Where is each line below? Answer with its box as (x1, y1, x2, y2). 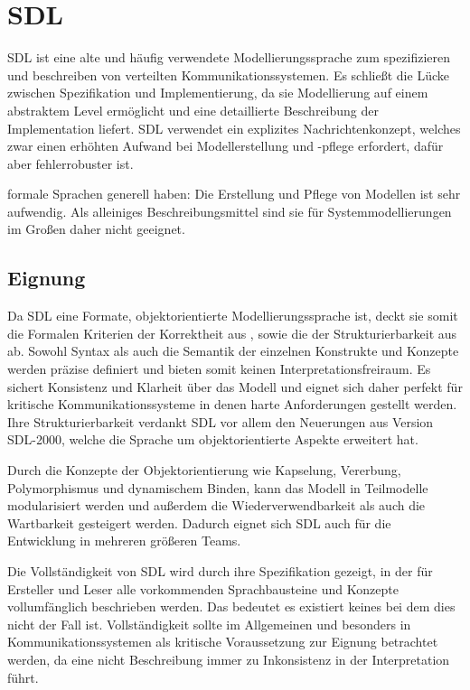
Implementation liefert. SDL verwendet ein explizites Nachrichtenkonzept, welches (7, 118, 461, 137)
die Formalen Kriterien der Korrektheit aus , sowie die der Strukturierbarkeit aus (7, 323, 457, 342)
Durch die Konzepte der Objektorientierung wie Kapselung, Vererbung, (7, 461, 401, 480)
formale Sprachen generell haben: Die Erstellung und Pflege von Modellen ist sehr (7, 184, 461, 203)
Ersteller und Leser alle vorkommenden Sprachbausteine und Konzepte (7, 579, 399, 598)
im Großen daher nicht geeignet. (7, 219, 185, 238)
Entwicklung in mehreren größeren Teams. (7, 531, 241, 550)
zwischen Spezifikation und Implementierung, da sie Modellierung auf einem (7, 83, 428, 102)
